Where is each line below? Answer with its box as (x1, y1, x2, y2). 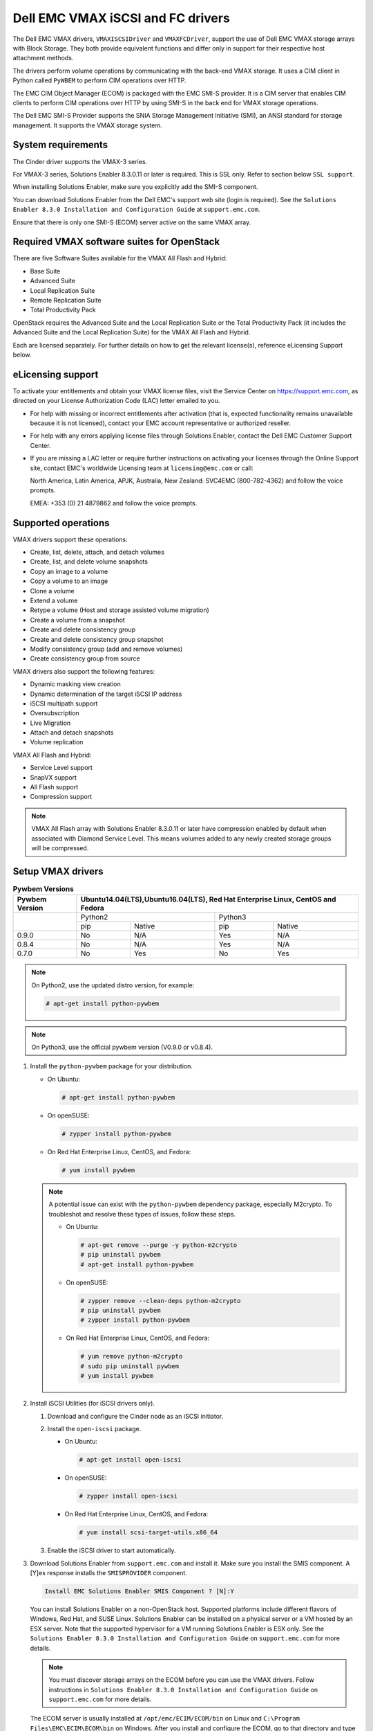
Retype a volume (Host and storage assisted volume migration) (30, 606, 210, 614)
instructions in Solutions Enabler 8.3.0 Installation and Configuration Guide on (48, 1685, 318, 1694)
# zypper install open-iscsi (79, 1492, 178, 1500)
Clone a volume (30, 586, 75, 595)
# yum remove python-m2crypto (80, 1352, 183, 1361)
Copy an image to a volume (30, 567, 108, 575)
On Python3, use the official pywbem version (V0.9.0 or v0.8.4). (31, 1043, 213, 1052)
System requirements (12, 139, 108, 151)
